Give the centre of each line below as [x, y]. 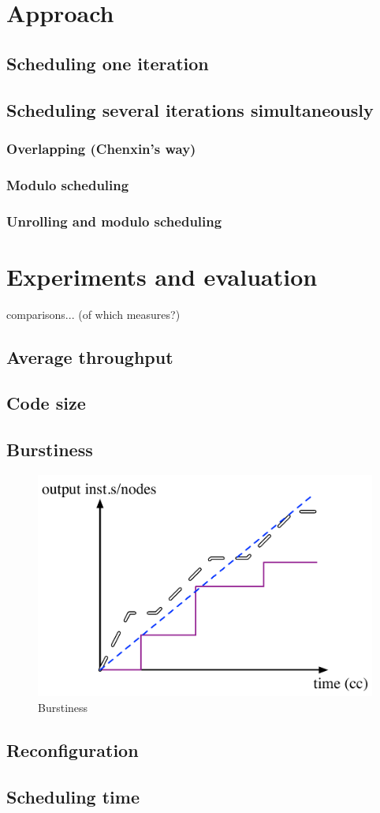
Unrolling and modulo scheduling [114, 221]
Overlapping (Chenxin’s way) [101, 148]
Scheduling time [73, 796]
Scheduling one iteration [108, 63]
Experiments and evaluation [162, 276]
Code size [46, 403]
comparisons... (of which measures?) [93, 314]
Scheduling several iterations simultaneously [190, 109]
